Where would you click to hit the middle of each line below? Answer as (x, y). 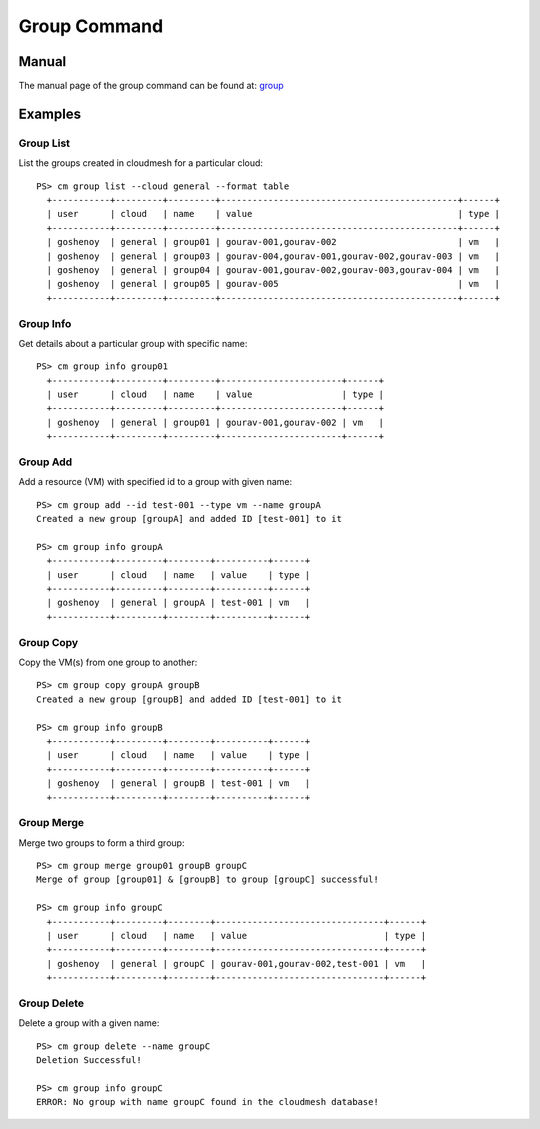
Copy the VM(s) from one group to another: (108, 662)
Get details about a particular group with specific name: (133, 343)
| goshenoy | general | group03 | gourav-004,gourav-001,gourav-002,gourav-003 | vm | (273, 256)
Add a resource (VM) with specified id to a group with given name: (155, 482)
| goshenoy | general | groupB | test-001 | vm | (178, 783)
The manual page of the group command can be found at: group (151, 86)
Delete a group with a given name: (89, 1023)
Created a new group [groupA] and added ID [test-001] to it (189, 519)
